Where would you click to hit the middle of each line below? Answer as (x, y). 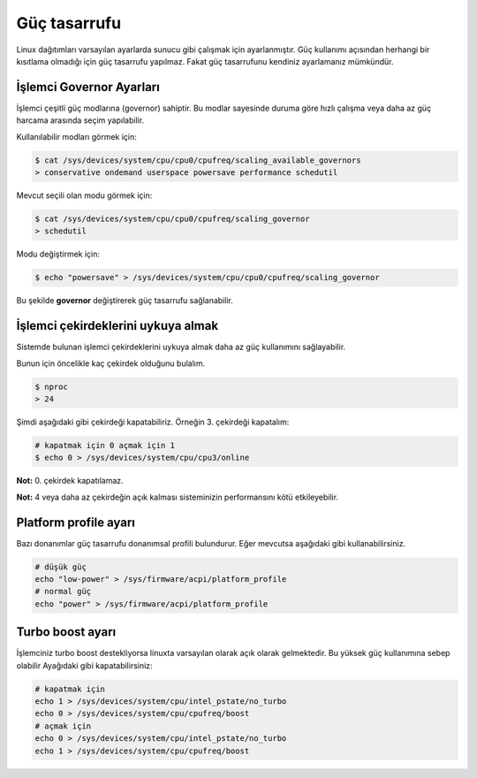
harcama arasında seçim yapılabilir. (80, 120)
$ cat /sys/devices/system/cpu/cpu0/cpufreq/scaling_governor (172, 218)
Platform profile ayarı (76, 522)
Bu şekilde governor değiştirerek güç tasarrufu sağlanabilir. (125, 301)
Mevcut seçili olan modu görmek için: (84, 195)
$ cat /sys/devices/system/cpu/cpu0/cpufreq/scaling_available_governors (198, 160)
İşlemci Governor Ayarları (88, 87)
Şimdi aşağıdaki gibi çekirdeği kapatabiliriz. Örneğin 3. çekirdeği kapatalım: (153, 422)
